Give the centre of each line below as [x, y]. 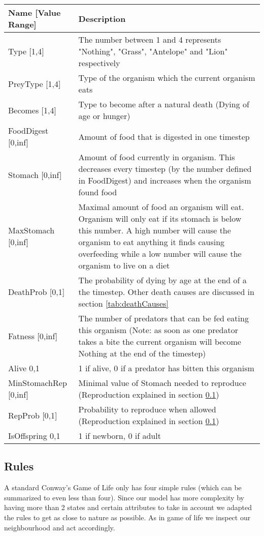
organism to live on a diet [124, 265]
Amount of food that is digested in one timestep [164, 136]
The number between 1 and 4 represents [150, 39]
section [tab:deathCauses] [123, 303]
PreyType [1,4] [35, 83]
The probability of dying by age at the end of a [162, 280]
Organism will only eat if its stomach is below [160, 218]
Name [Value [35, 12]
